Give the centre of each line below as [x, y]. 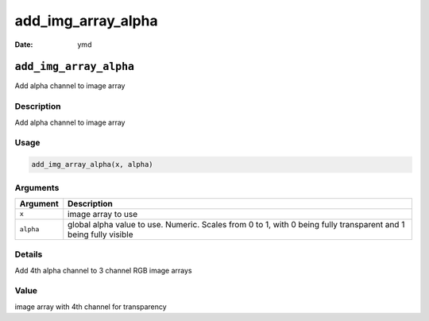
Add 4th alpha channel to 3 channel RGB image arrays [103, 270]
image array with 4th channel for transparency [91, 307]
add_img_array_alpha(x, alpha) [93, 164]
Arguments [37, 188]
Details [29, 254]
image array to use [103, 214]
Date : [24, 44]
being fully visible [100, 234]
